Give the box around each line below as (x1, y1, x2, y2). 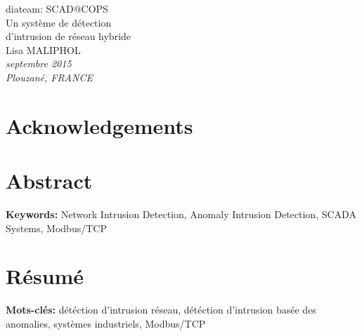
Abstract (6, 166, 93, 195)
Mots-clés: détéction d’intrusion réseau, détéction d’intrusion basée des (6, 302, 316, 317)
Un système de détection (6, 15, 112, 29)
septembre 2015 (6, 56, 72, 71)
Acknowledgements (6, 111, 193, 140)
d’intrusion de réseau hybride (6, 29, 131, 43)
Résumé (6, 262, 84, 290)
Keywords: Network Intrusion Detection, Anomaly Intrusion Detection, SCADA (6, 207, 356, 222)
